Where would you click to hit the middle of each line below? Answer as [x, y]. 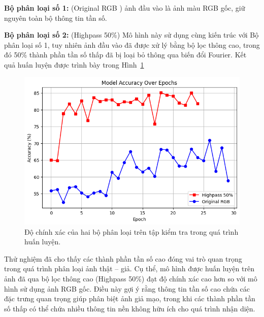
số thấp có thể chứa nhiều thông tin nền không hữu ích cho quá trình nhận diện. [130, 308]
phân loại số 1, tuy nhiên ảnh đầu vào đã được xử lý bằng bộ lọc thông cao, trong [132, 44]
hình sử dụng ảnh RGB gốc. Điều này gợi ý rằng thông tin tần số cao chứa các [127, 288]
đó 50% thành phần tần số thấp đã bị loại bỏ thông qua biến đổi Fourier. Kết [125, 55]
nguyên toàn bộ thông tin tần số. [56, 18]
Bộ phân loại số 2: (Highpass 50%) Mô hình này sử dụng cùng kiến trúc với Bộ [131, 35]
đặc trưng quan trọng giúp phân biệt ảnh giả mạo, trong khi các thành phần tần [130, 298]
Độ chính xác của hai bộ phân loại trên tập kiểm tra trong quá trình [131, 231]
